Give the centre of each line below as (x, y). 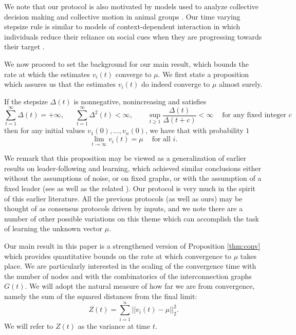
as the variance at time (114, 325)
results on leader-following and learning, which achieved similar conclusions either (133, 168)
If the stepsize (26, 101)
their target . (24, 46)
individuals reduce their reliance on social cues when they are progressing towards (133, 36)
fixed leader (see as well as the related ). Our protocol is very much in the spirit (130, 188)
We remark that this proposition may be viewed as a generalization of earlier (125, 158)
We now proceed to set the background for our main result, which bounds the (127, 63)
